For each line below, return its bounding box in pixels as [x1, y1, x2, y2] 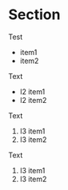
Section [8, 6, 61, 24]
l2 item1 [19, 86, 46, 97]
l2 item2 [19, 95, 47, 105]
